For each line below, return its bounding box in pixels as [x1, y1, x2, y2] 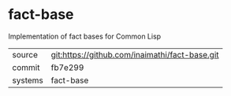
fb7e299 [50, 61, 84, 72]
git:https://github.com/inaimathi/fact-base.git [50, 49, 219, 60]
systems [12, 75, 43, 86]
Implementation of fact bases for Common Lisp [8, 31, 162, 41]
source [12, 49, 38, 60]
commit [12, 61, 40, 72]
